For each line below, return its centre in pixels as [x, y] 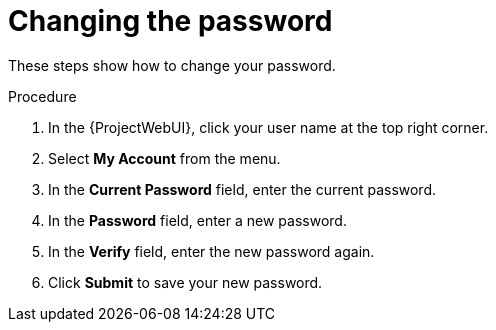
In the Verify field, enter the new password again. [211, 251]
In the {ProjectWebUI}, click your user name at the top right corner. [268, 127]
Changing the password [170, 21]
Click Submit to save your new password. [185, 282]
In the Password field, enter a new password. [197, 220]
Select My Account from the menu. [164, 158]
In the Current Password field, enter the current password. [242, 189]
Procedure [42, 96]
